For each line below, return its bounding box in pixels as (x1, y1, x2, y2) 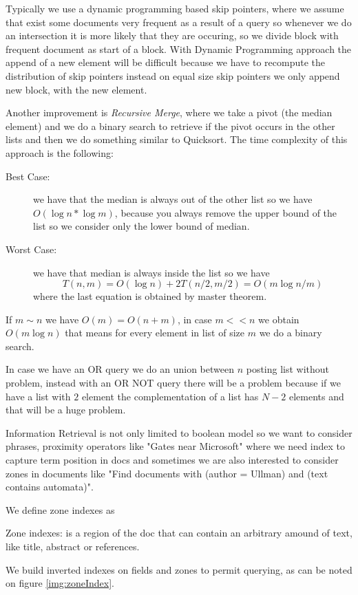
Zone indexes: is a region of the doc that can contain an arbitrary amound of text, (6, 526, 352, 540)
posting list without (246, 362, 330, 376)
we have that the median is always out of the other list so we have (33, 192, 313, 206)
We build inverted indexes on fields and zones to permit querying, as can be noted (6, 562, 352, 576)
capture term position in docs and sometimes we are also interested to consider (6, 453, 339, 467)
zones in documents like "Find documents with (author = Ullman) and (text (6, 466, 328, 480)
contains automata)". (6, 479, 94, 494)
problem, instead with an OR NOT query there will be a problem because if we (6, 376, 341, 390)
